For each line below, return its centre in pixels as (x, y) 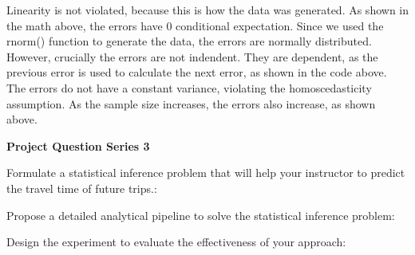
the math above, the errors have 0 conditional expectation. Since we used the (195, 25)
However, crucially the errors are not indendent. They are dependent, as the (192, 56)
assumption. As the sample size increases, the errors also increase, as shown (191, 103)
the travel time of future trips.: (82, 188)
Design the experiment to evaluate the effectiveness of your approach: (176, 242)
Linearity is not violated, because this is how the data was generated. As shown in (207, 10)
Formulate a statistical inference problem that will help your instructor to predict (206, 173)
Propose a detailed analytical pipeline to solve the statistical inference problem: (201, 215)
